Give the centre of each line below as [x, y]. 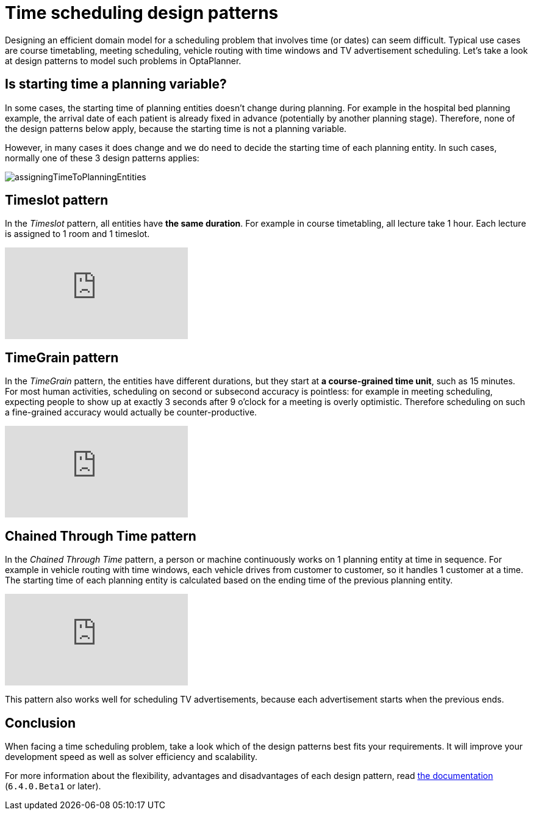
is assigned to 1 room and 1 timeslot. [77, 234]
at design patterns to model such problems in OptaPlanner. [123, 60]
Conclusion [41, 723]
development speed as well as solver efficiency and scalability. [131, 756]
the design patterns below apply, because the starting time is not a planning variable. [176, 128]
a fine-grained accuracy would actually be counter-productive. [131, 412]
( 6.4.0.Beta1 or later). [53, 786]
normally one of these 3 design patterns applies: [102, 158]
